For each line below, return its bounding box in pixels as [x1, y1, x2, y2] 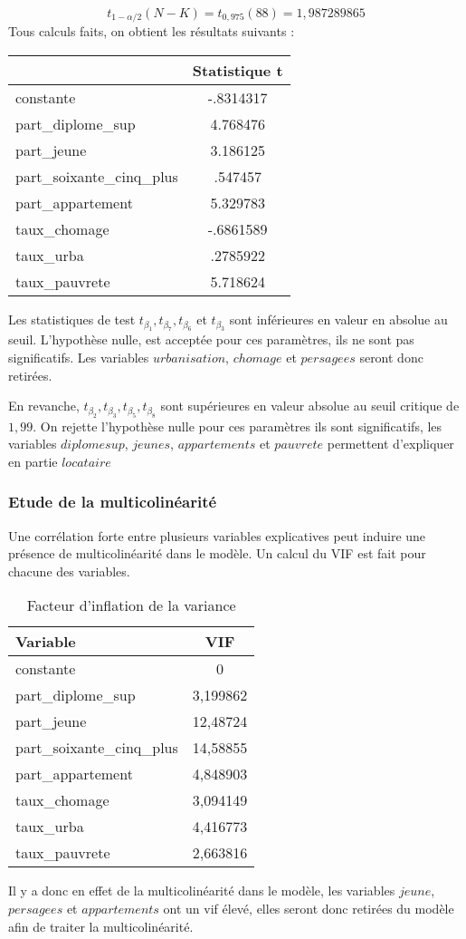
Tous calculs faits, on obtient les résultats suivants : [8, 22, 295, 41]
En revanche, [8, 396, 80, 415]
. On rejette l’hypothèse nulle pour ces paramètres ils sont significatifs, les [33, 416, 442, 435]
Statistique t [192, 60, 283, 82]
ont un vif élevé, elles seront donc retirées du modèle [163, 899, 454, 918]
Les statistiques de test [8, 310, 136, 329]
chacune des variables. [8, 561, 130, 580]
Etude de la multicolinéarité [8, 490, 217, 513]
